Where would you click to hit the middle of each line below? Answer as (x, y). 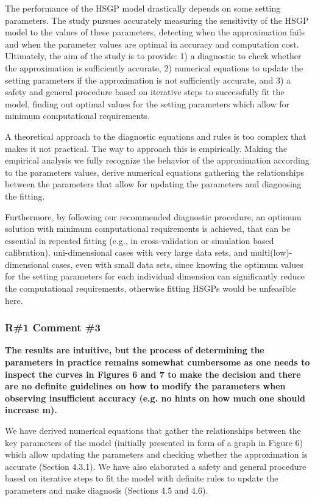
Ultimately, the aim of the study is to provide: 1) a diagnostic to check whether (153, 56)
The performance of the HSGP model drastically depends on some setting (143, 8)
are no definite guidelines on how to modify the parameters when (145, 386)
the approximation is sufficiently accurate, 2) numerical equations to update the (154, 67)
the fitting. (25, 196)
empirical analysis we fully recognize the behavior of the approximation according (157, 160)
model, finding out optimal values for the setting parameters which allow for (147, 103)
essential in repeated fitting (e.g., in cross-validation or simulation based (140, 240)
